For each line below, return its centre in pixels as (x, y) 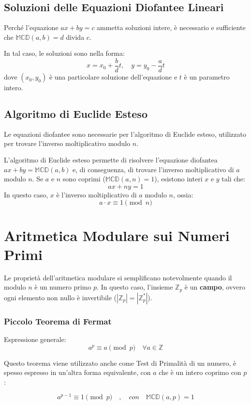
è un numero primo (63, 287)
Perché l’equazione (31, 27)
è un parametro (207, 77)
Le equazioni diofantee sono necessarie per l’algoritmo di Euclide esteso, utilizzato (125, 134)
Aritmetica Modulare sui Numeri (117, 235)
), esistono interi (178, 179)
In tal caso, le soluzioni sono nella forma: (64, 53)
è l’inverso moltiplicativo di (96, 194)
